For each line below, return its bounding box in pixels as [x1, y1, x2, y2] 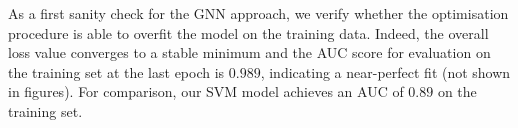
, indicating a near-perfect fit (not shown [260, 61, 511, 82]
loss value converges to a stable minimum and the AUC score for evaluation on [8, 42, 491, 63]
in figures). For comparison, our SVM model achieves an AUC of [8, 81, 404, 102]
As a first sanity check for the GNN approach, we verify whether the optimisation [8, 3, 509, 23]
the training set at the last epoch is [8, 61, 225, 82]
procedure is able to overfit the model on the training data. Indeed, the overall [8, 22, 489, 43]
